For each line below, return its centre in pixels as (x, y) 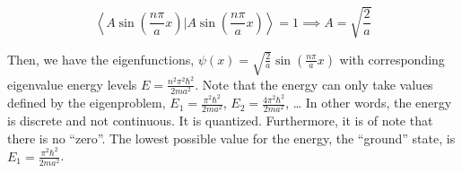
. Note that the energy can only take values (314, 84)
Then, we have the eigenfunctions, (101, 59)
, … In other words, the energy (369, 103)
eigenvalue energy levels (72, 84)
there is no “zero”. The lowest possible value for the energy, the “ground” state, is (231, 138)
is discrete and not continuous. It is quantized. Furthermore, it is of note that (220, 121)
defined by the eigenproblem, (87, 103)
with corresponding (392, 59)
